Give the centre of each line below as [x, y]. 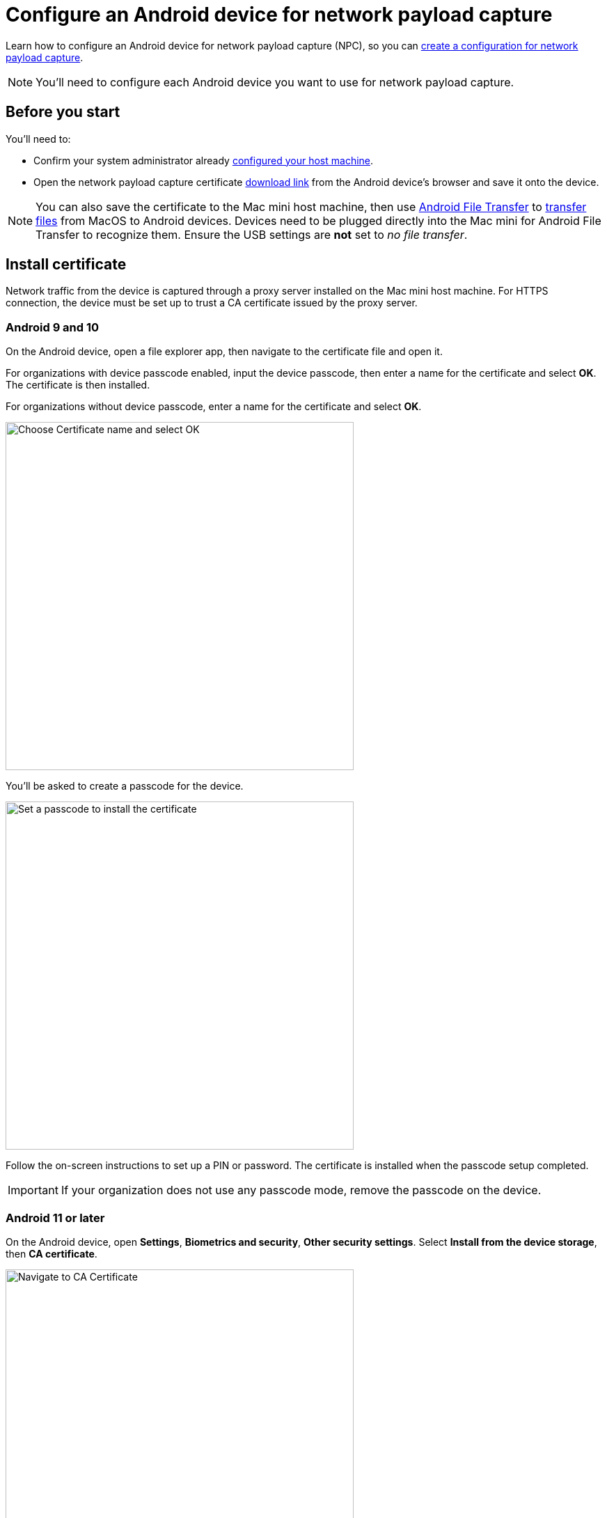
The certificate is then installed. [78, 385]
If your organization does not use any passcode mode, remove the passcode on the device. [301, 1190]
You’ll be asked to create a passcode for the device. [125, 786]
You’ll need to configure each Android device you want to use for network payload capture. [275, 82]
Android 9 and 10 [53, 327]
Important [33, 1190]
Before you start [63, 112]
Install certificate [66, 265]
